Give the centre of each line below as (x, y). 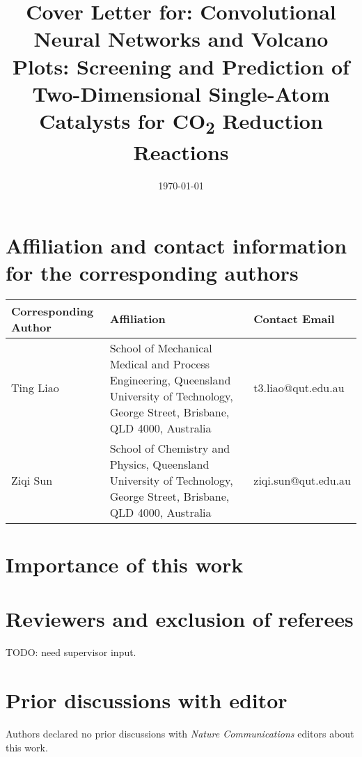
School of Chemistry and (170, 448)
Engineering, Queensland (170, 380)
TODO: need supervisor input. (71, 652)
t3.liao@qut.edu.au (299, 388)
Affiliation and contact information (176, 245)
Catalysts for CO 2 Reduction (181, 122)
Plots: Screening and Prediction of (181, 66)
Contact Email (294, 319)
